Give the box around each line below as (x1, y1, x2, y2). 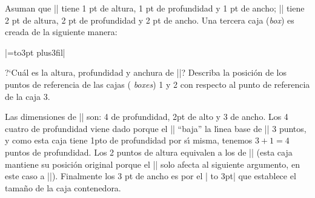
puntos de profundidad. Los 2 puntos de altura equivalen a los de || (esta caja (5, 145, 293, 158)
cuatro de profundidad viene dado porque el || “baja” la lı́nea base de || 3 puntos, (5, 122, 307, 134)
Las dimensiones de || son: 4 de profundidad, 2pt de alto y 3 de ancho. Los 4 (5, 110, 288, 123)
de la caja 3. (5, 90, 50, 102)
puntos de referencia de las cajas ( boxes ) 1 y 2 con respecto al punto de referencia (5, 78, 310, 90)
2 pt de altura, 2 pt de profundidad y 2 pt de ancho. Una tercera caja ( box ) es (5, 13, 294, 26)
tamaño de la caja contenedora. (5, 181, 121, 194)
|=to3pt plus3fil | (5, 45, 65, 58)
